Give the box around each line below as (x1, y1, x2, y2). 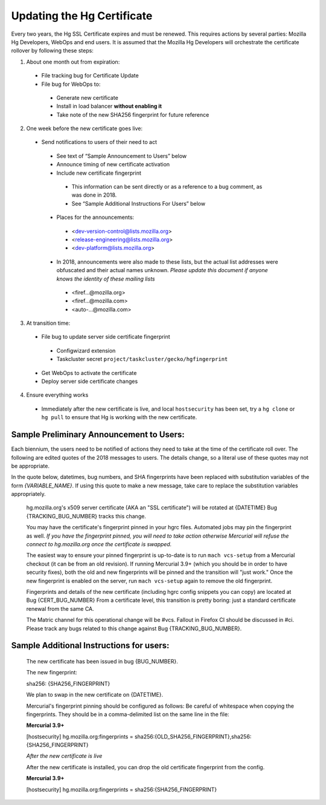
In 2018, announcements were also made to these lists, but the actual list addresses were (56, 258, 278, 266)
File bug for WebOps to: (41, 80, 101, 88)
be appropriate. (11, 462, 50, 469)
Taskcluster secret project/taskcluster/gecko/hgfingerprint (56, 356, 228, 363)
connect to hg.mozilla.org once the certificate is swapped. (26, 541, 172, 548)
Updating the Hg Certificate (11, 9, 153, 22)
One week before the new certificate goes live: (26, 125, 143, 132)
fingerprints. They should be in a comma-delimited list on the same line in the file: (26, 711, 229, 718)
